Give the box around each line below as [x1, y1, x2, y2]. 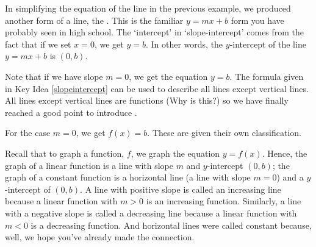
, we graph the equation [131, 146, 220, 159]
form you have [231, 13, 284, 26]
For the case [5, 126, 51, 139]
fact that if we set [5, 37, 71, 50]
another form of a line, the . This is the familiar [5, 13, 184, 26]
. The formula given [229, 70, 304, 82]
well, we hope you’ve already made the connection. [5, 231, 195, 243]
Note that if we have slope [5, 70, 103, 82]
